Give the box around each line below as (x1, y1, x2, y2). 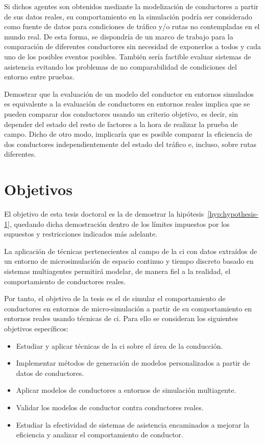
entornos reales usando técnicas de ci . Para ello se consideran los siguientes (4, 313, 238, 324)
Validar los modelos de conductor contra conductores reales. (16, 402, 204, 412)
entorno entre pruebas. (4, 71, 75, 82)
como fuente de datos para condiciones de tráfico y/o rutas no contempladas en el (4, 21, 260, 32)
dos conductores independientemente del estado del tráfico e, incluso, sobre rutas (4, 138, 257, 149)
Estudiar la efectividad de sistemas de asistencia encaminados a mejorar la (16, 419, 249, 430)
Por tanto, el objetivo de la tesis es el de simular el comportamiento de (4, 293, 226, 304)
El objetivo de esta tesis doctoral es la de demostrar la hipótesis (4, 208, 204, 219)
